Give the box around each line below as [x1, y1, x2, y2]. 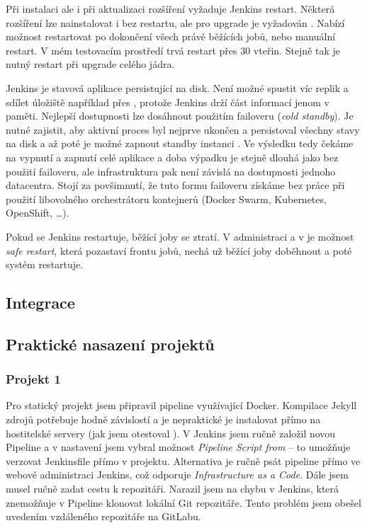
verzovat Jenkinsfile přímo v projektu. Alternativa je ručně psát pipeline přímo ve [6, 453, 361, 468]
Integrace [6, 292, 75, 314]
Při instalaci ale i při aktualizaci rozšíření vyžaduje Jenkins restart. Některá [6, 1, 335, 16]
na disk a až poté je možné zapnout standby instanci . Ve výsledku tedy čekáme [6, 136, 354, 151]
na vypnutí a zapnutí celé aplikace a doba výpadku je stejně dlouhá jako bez [6, 149, 339, 164]
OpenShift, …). [6, 205, 69, 220]
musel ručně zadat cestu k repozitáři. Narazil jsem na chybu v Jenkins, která [6, 481, 339, 496]
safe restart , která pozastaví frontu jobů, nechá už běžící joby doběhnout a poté [6, 243, 352, 258]
